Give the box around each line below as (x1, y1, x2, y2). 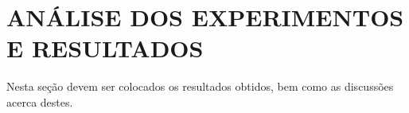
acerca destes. (6, 93, 73, 110)
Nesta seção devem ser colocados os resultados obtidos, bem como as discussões (6, 78, 394, 95)
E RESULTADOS (6, 32, 204, 64)
